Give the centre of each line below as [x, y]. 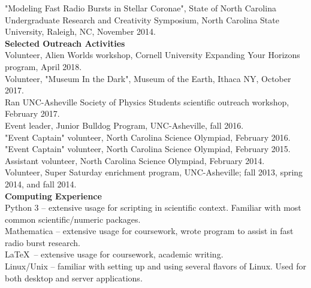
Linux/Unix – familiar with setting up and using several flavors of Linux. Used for [156, 266]
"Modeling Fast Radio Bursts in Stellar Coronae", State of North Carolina [141, 8]
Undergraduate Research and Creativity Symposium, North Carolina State [142, 19]
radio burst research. [43, 242]
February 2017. [32, 113]
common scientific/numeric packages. [73, 219]
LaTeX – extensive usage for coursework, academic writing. [114, 254]
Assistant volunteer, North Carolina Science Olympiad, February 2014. [135, 160]
